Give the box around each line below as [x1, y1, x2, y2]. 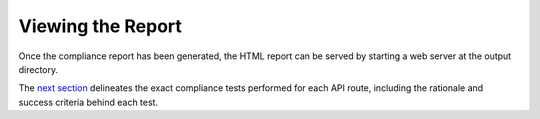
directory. [18, 63, 59, 75]
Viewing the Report [18, 15, 182, 37]
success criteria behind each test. [18, 96, 159, 108]
